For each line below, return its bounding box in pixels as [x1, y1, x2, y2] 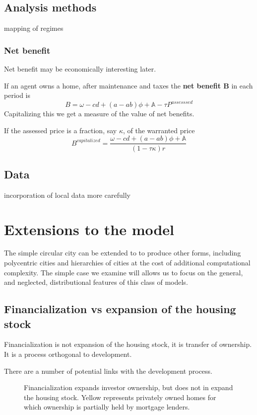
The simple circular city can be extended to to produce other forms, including [4, 248, 241, 258]
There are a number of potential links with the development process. [4, 365, 212, 376]
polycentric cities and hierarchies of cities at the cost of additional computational [4, 257, 251, 268]
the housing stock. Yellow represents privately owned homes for [24, 392, 216, 402]
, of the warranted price [123, 125, 195, 135]
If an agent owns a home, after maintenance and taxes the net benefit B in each [4, 80, 253, 90]
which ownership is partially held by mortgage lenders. [24, 402, 190, 412]
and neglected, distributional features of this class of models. [4, 277, 188, 287]
